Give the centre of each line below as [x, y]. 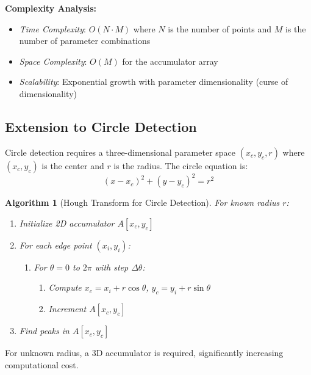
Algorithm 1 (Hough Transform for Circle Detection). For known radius [142, 202]
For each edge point [55, 245]
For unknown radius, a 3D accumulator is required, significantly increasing [144, 353]
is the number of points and [220, 28]
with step [112, 267]
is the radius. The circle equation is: [181, 165]
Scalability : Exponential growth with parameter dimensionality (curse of [154, 82]
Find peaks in [44, 331]
